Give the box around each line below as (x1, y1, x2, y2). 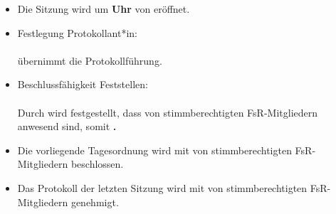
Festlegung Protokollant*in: (17, 25, 137, 40)
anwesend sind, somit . (17, 119, 117, 134)
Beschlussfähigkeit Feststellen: (17, 77, 148, 92)
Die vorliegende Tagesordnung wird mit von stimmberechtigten (17, 142, 292, 157)
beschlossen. (70, 156, 124, 171)
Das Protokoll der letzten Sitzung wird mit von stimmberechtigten (17, 180, 308, 195)
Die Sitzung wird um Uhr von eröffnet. (17, 1, 190, 16)
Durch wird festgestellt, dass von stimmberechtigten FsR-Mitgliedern (17, 105, 318, 119)
